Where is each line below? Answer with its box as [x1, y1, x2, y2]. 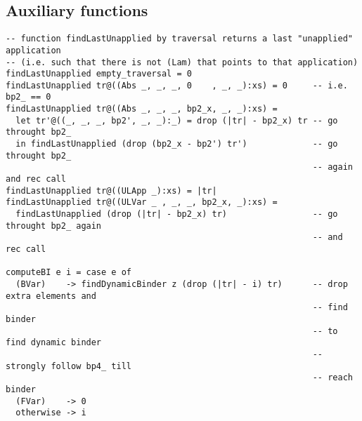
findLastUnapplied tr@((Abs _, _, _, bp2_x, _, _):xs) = [6, 104, 278, 114]
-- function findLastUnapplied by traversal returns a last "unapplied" [6, 34, 353, 44]
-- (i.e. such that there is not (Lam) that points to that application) [6, 57, 358, 67]
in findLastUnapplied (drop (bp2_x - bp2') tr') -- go [15, 139, 338, 149]
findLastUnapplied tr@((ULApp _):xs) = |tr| [6, 185, 217, 196]
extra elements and [6, 290, 96, 301]
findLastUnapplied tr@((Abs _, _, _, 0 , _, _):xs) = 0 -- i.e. [6, 80, 348, 91]
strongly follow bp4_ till [6, 361, 131, 371]
